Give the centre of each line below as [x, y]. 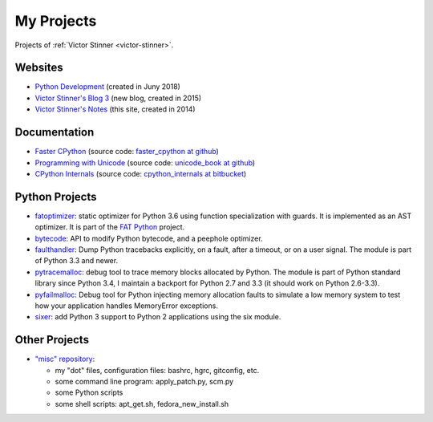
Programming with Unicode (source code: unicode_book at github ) [145, 162]
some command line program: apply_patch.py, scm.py [144, 382]
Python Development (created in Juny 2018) [107, 87]
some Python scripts [89, 392]
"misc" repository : [65, 359]
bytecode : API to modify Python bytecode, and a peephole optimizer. [149, 238]
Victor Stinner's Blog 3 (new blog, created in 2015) [118, 98]
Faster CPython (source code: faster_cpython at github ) [127, 152]
